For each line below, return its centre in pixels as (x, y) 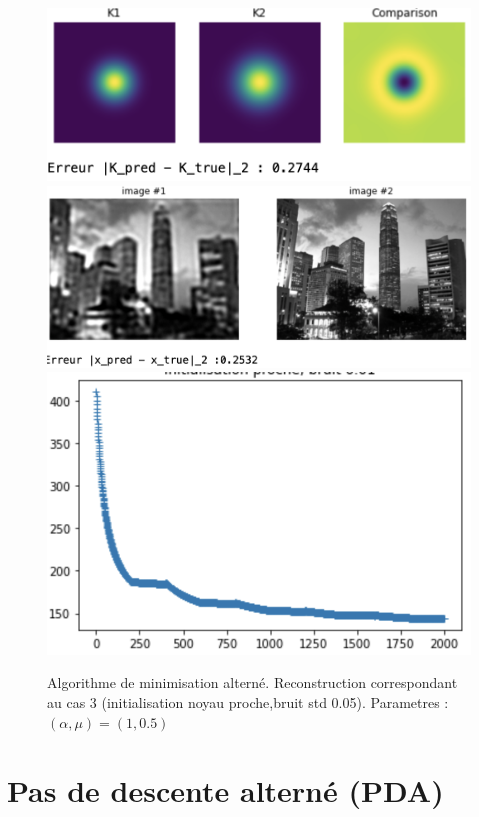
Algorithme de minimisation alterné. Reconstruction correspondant (252, 682)
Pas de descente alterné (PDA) (225, 790)
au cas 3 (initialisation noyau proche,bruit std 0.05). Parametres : (248, 701)
